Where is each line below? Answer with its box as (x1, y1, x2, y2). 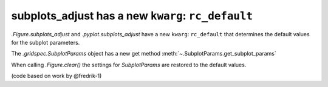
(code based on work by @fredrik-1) (11, 72, 102, 80)
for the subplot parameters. (11, 39, 80, 46)
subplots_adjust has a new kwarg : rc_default (11, 9, 253, 22)
